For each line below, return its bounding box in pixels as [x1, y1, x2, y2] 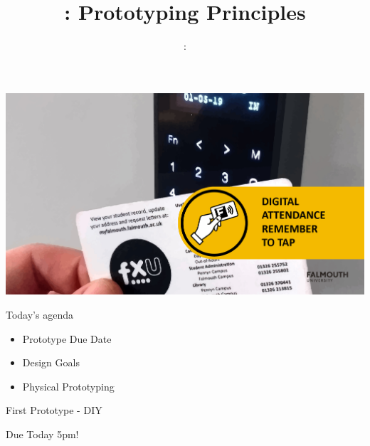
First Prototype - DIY [6, 403, 102, 418]
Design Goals [22, 355, 80, 370]
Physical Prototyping [22, 378, 115, 393]
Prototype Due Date [22, 331, 112, 346]
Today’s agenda [6, 307, 73, 322]
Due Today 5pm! [6, 427, 79, 442]
